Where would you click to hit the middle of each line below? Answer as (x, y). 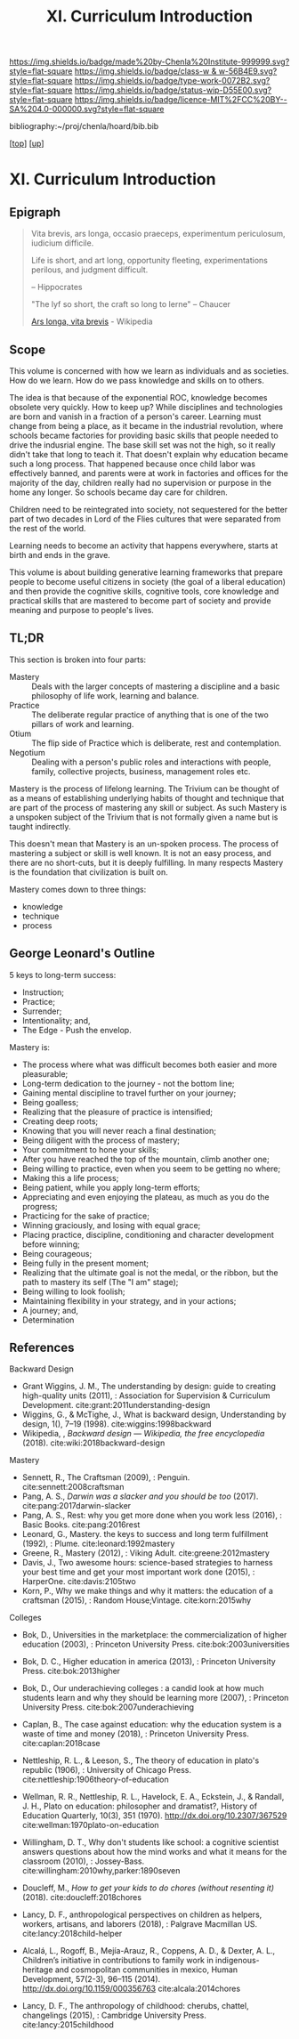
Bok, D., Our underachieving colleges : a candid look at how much (143, 1688)
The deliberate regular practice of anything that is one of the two (150, 715)
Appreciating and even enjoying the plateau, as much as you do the (145, 1197)
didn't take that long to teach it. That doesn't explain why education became (149, 454)
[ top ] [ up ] (27, 143)
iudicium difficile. (62, 243)
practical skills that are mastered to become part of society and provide (140, 601)
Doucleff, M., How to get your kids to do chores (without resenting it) (148, 1888)
